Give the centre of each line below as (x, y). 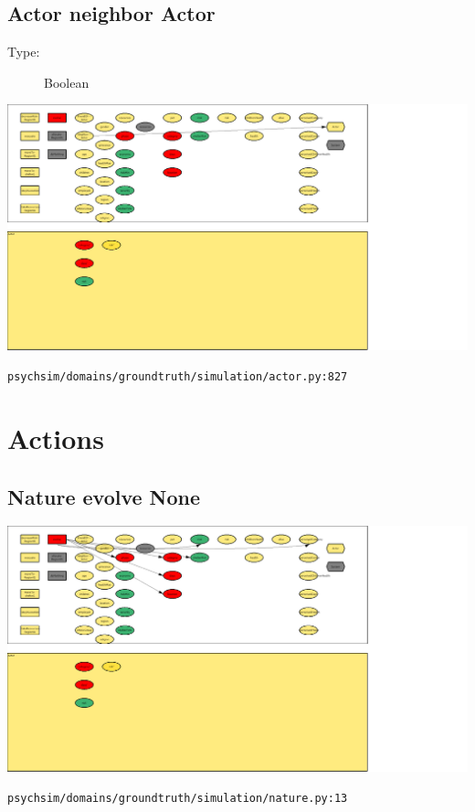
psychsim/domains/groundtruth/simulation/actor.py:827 (178, 377)
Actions (56, 438)
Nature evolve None (104, 496)
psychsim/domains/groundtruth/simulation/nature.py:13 (178, 799)
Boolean (67, 82)
